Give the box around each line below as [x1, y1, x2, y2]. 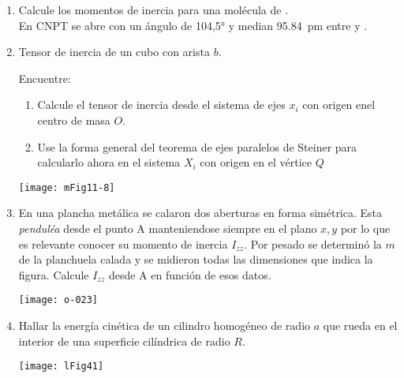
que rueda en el [323, 317, 398, 334]
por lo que [340, 220, 391, 236]
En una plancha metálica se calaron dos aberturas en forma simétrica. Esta [18, 204, 383, 221]
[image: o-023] [18, 294, 99, 306]
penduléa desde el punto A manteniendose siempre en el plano [18, 220, 317, 236]
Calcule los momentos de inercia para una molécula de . [18, 2, 289, 17]
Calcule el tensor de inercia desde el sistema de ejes [37, 96, 286, 113]
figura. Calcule [18, 266, 89, 283]
